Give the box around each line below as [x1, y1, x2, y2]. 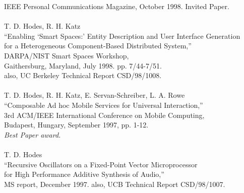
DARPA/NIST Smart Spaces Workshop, [4, 50, 129, 60]
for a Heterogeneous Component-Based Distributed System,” [4, 40, 192, 51]
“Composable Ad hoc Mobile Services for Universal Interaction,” [4, 99, 203, 110]
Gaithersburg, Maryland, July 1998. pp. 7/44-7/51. [4, 60, 162, 71]
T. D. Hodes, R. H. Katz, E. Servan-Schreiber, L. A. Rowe [4, 90, 185, 100]
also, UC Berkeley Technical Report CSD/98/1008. [4, 70, 162, 81]
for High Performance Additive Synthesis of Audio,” [4, 169, 164, 179]
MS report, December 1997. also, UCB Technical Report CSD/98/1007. [4, 178, 225, 189]
